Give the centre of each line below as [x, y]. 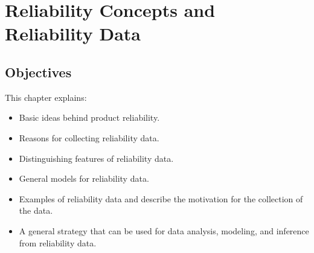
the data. [36, 210]
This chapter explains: [46, 97]
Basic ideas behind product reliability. [89, 117]
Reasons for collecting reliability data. [89, 137]
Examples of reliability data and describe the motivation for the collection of [161, 198]
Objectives [38, 72]
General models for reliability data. [84, 178]
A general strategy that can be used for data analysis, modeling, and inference [164, 230]
